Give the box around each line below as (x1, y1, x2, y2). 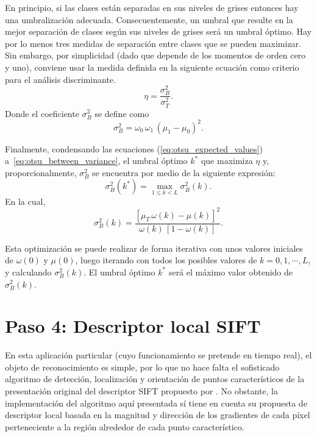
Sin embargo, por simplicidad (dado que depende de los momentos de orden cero (5, 49, 306, 62)
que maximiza (201, 154, 253, 167)
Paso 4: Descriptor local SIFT (5, 313, 261, 338)
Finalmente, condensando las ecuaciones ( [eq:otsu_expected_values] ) (5, 142, 263, 155)
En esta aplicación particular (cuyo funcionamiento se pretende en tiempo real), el (5, 349, 312, 361)
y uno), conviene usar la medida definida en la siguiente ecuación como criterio (5, 60, 299, 73)
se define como (94, 107, 149, 119)
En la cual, (5, 194, 46, 207)
